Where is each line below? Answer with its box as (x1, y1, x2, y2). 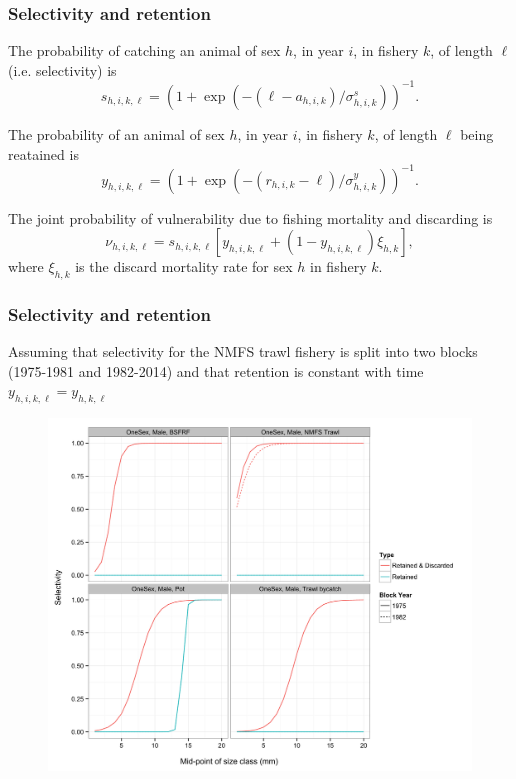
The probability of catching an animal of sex (8, 40, 281, 61)
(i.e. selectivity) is (8, 59, 117, 80)
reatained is (8, 143, 79, 164)
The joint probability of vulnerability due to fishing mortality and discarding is (8, 207, 493, 228)
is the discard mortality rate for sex (75, 256, 293, 277)
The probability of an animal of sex (8, 123, 225, 144)
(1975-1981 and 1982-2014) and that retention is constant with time (8, 360, 424, 381)
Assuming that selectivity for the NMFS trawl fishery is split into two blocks (8, 341, 478, 362)
